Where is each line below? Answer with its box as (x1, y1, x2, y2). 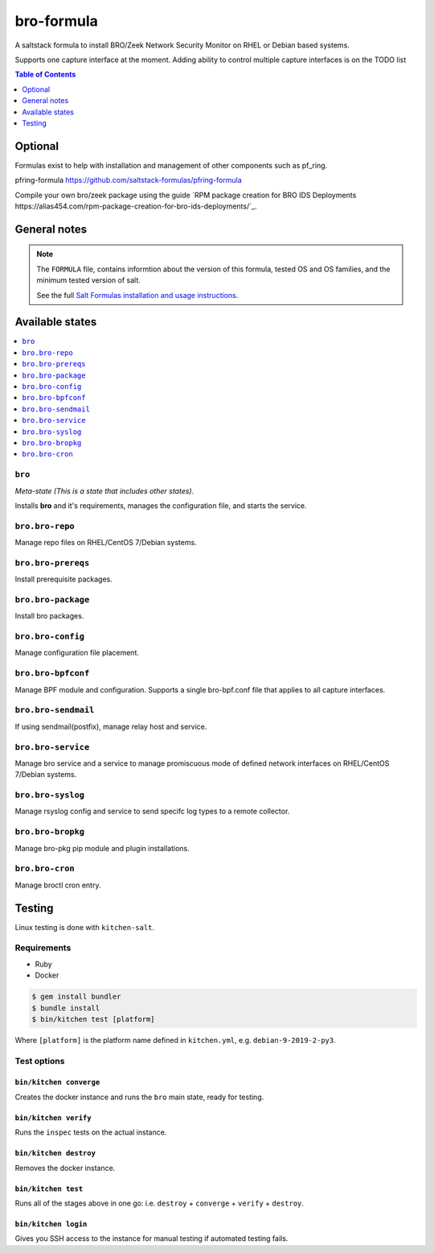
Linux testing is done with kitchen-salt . (14, 922, 155, 932)
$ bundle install (31, 1003, 100, 1012)
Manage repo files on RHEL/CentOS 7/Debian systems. (14, 538, 197, 548)
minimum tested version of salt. (36, 275, 141, 285)
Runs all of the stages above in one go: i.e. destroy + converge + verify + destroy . (14, 1198, 305, 1208)
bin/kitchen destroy (14, 1148, 96, 1158)
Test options (14, 1055, 65, 1066)
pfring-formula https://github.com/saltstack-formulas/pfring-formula (14, 176, 243, 185)
